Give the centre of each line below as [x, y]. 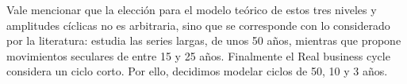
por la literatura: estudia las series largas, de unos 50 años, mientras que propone [204, 40]
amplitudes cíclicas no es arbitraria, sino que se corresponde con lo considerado [198, 25]
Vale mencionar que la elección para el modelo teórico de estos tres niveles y [192, 9]
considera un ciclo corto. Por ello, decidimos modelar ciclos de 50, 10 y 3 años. [197, 71]
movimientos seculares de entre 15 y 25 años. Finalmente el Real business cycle [198, 55]
